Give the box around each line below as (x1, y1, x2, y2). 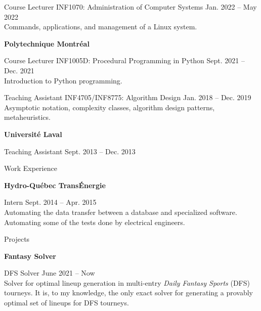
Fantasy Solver (4, 250, 56, 261)
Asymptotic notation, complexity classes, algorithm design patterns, (4, 102, 215, 112)
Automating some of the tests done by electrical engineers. (4, 216, 185, 227)
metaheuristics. (4, 112, 51, 122)
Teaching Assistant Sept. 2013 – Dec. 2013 (4, 146, 136, 156)
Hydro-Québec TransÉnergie (4, 180, 106, 190)
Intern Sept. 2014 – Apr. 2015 (4, 197, 97, 207)
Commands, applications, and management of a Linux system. (4, 21, 197, 32)
